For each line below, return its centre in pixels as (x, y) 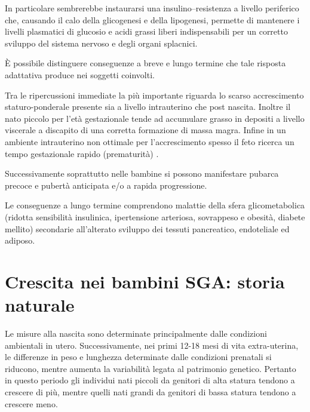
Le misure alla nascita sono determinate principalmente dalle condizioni (136, 333)
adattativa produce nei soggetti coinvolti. (80, 74)
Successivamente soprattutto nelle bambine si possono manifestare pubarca (142, 173)
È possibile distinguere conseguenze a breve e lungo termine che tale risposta (145, 63)
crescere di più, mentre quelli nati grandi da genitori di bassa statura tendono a (151, 391)
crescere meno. (31, 403)
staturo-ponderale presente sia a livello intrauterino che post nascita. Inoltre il (148, 107)
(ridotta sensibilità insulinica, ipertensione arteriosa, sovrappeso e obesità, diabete (155, 216)
